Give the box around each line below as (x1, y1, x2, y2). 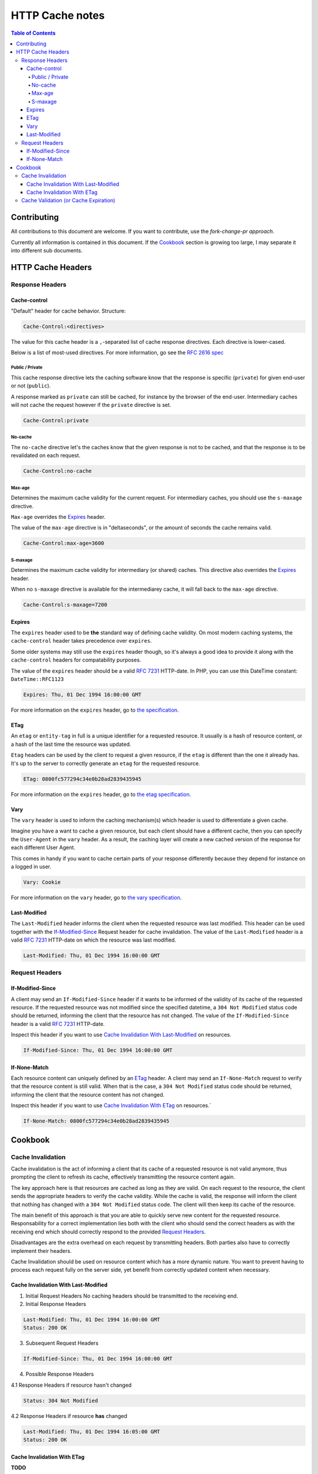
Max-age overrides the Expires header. (11, 514, 106, 520)
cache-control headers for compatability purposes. (11, 656, 141, 663)
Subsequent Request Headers (25, 1340, 99, 1347)
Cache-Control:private (23, 417, 89, 424)
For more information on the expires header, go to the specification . (11, 706, 179, 713)
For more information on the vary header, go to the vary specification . (11, 894, 182, 901)
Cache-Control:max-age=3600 (23, 540, 104, 547)
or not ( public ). (11, 382, 51, 389)
